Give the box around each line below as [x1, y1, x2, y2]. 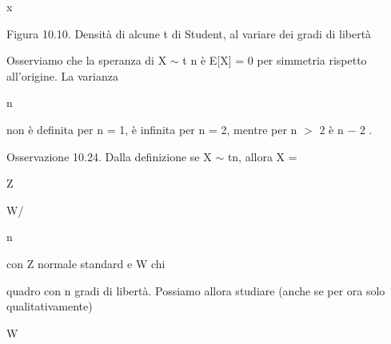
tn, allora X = [227, 148, 297, 164]
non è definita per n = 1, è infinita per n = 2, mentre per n [6, 121, 297, 137]
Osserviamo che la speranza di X [6, 52, 167, 69]
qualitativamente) [6, 298, 93, 314]
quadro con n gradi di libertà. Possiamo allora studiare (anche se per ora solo [6, 282, 385, 299]
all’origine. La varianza [6, 67, 118, 84]
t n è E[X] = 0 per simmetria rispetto [182, 52, 367, 69]
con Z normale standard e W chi [6, 255, 166, 271]
